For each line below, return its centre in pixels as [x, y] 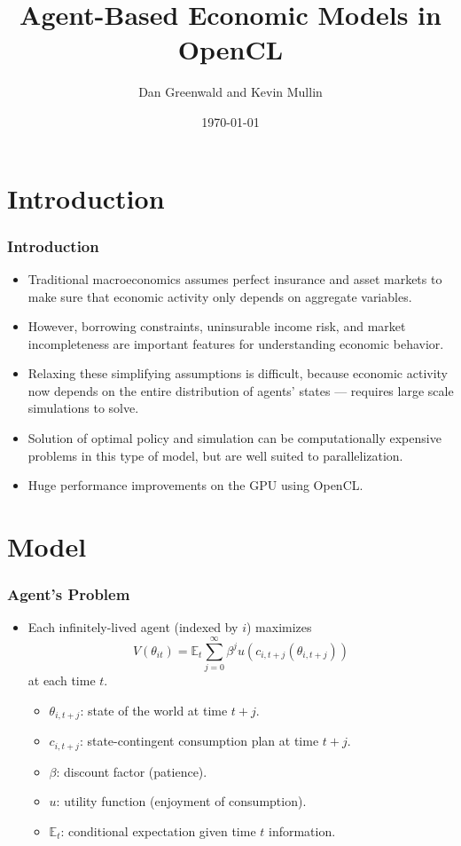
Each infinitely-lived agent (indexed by [133, 627]
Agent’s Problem [69, 594]
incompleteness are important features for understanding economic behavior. [236, 343]
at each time [62, 680]
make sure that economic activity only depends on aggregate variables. [220, 296]
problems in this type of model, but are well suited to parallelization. [215, 455]
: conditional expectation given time [158, 830]
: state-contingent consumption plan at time [199, 741]
